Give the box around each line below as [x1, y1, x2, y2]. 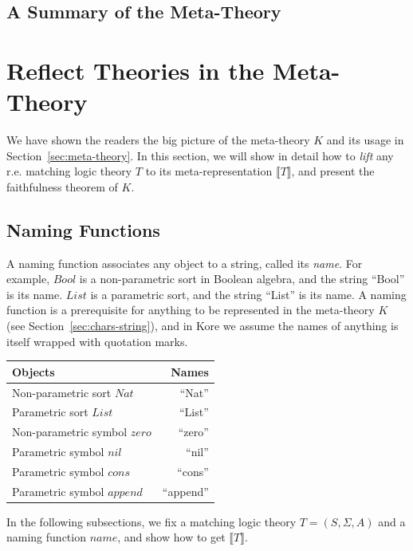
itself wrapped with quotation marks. [6, 333, 188, 349]
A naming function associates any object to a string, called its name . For [6, 254, 363, 271]
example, [6, 270, 50, 287]
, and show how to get [117, 529, 226, 545]
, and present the [291, 163, 375, 179]
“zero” [178, 423, 209, 440]
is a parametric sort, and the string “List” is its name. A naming [90, 285, 407, 302]
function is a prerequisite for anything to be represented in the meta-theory [6, 301, 375, 318]
